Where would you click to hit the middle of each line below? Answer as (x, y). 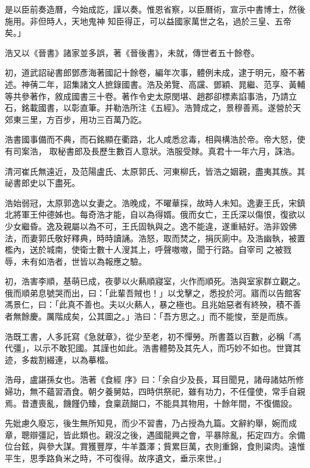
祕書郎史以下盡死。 (42, 183)
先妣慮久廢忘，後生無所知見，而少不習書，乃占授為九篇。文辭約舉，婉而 (147, 423)
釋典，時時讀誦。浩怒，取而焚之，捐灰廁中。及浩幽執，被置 (188, 238)
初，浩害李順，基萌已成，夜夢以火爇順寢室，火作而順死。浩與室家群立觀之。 (155, 281)
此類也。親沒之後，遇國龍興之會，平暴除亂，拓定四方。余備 (188, 434)
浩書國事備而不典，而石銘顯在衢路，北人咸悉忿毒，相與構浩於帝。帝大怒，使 (155, 139)
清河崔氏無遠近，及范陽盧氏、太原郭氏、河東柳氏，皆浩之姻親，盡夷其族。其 (155, 171)
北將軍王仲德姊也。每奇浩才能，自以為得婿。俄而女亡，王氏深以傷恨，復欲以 (155, 214)
